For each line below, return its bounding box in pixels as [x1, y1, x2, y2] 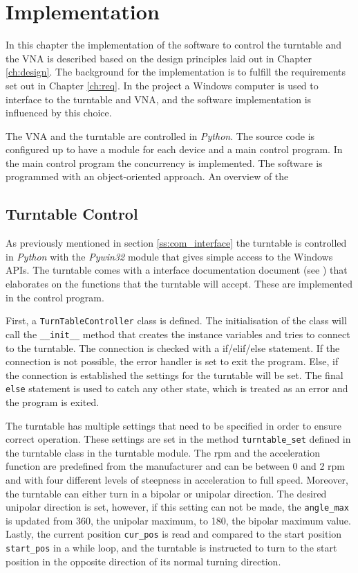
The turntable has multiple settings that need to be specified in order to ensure [6, 418, 341, 432]
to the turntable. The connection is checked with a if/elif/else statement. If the [6, 340, 340, 355]
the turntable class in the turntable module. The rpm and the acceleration [6, 445, 320, 459]
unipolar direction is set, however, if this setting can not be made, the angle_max [6, 500, 349, 514]
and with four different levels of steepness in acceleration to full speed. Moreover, [6, 473, 349, 487]
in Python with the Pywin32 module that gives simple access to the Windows [6, 249, 333, 263]
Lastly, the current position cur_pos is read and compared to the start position [6, 527, 342, 541]
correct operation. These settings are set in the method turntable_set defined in [6, 432, 351, 446]
